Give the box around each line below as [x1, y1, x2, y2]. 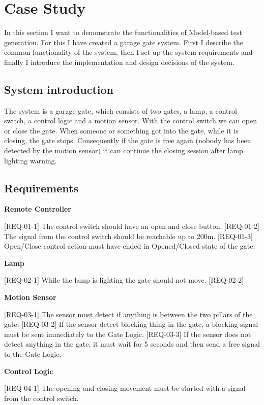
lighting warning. [4, 155, 57, 165]
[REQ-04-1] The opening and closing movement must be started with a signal [4, 383, 246, 393]
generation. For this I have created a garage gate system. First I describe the [4, 37, 243, 47]
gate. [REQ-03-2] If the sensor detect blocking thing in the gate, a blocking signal [4, 319, 258, 329]
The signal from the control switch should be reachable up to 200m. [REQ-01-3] [4, 230, 253, 241]
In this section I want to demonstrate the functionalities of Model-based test [4, 27, 242, 38]
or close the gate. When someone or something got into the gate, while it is [4, 125, 239, 136]
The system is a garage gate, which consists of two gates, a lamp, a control [4, 105, 237, 116]
